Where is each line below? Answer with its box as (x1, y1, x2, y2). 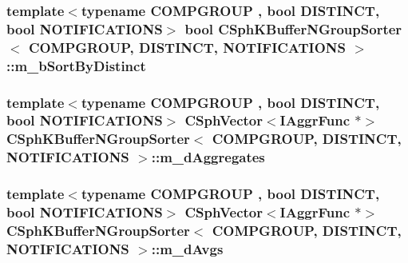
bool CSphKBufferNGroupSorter (184, 18, 402, 38)
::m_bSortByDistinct (6, 55, 146, 75)
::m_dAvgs (151, 238, 224, 258)
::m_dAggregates (151, 147, 265, 167)
